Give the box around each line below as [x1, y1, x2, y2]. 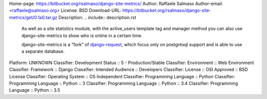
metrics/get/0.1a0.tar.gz [9, 14, 58, 20]
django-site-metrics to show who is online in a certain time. [21, 33, 143, 38]
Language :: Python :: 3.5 [9, 87, 60, 93]
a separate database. [21, 48, 65, 54]
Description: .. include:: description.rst [58, 14, 136, 20]
